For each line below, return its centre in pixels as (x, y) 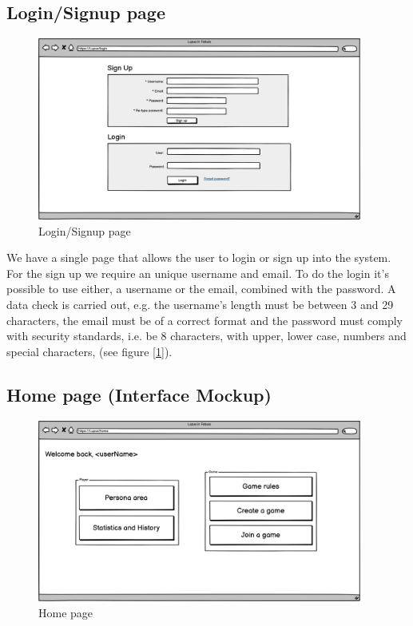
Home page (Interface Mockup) (139, 394)
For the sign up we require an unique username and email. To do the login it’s (198, 273)
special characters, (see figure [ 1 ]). (89, 351)
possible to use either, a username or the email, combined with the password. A (201, 289)
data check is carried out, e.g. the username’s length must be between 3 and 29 (200, 304)
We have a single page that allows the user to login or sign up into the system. (199, 258)
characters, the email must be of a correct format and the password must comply (205, 320)
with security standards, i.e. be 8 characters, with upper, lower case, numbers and (206, 336)
